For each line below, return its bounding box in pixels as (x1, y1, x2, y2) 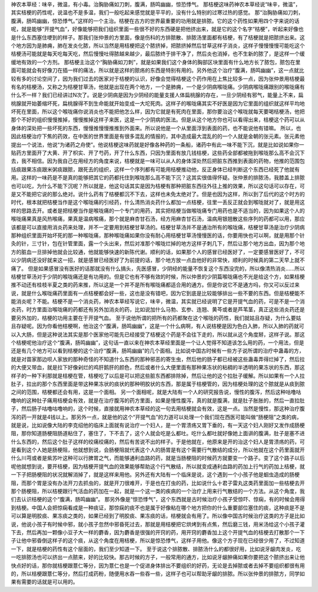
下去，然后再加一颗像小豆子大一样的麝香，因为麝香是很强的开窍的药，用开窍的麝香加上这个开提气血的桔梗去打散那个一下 (11, 529, 305, 536)
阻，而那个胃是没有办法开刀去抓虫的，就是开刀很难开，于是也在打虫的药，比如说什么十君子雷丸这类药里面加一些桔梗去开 (11, 479, 305, 486)
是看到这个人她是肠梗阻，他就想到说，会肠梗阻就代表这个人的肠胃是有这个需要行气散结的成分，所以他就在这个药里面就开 (11, 446, 305, 453)
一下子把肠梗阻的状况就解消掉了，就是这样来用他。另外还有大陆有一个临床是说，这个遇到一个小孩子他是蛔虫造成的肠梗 (11, 471, 300, 478)
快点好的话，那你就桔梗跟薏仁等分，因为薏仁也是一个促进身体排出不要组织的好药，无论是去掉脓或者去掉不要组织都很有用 (11, 562, 305, 569)
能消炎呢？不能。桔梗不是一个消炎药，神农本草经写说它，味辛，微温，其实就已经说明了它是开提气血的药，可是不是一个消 (11, 298, 305, 305)
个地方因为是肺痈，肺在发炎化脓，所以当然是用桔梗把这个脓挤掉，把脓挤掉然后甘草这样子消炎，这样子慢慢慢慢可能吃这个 (11, 42, 305, 49)
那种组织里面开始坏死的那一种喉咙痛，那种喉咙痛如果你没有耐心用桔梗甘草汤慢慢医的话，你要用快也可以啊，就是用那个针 (11, 232, 305, 239)
